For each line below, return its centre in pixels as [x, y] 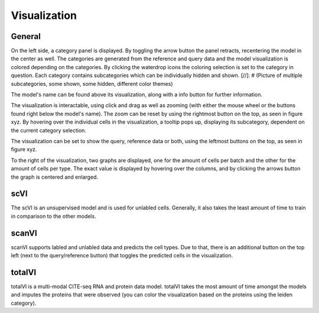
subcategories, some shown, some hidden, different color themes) [92, 83]
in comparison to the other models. [54, 216]
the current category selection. [49, 130]
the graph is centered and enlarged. [55, 177]
